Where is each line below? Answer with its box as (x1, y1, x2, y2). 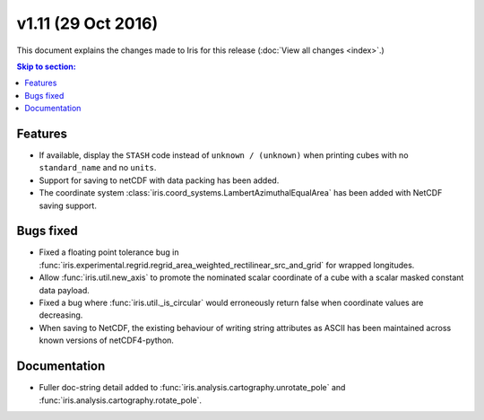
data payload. (39, 284, 90, 295)
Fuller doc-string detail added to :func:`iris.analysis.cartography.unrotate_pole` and (39, 382, 346, 393)
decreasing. (39, 310, 83, 320)
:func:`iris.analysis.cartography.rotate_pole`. (39, 395, 202, 406)
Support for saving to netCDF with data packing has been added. (39, 175, 280, 186)
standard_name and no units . (39, 162, 157, 173)
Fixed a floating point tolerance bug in (39, 247, 179, 258)
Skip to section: (16, 61, 76, 72)
